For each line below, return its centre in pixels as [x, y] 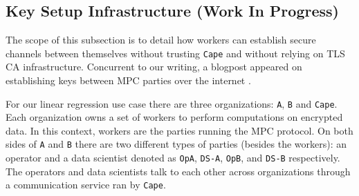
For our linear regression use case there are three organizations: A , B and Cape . [172, 103]
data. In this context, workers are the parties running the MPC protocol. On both [179, 130]
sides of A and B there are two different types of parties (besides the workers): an [176, 144]
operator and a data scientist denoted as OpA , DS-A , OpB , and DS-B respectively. [173, 158]
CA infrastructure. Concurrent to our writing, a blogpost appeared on [154, 67]
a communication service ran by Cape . [86, 185]
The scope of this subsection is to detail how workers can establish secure [161, 40]
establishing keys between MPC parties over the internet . [128, 80]
